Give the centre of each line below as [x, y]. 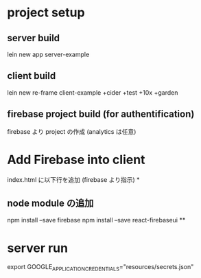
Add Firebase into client [76, 160]
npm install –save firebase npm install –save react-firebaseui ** [96, 220]
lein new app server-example [48, 54]
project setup [46, 13]
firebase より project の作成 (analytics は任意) [72, 131]
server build [34, 38]
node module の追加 [50, 203]
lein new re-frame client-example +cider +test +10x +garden [93, 92]
